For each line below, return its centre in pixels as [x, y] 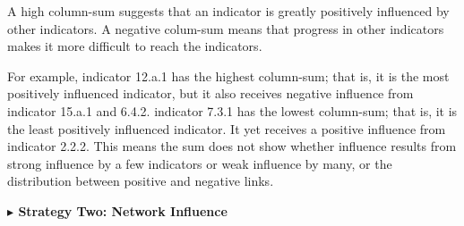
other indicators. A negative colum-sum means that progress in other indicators [226, 28]
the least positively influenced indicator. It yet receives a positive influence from [227, 128]
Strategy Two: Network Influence [123, 210]
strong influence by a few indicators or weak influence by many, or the [200, 163]
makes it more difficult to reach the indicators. [135, 46]
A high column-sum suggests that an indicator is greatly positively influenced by [228, 11]
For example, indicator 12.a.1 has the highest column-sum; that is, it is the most [228, 75]
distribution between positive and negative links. [141, 181]
